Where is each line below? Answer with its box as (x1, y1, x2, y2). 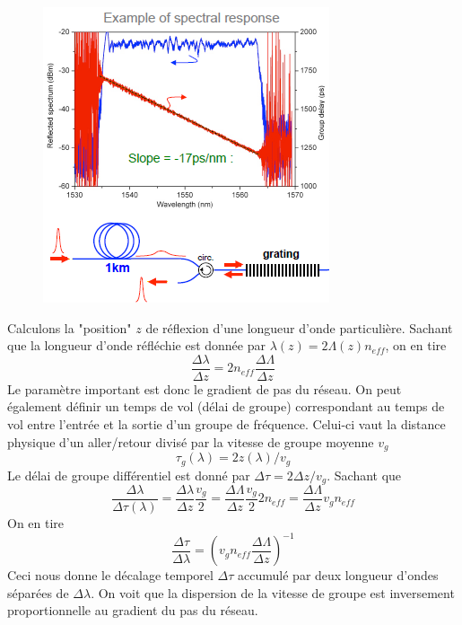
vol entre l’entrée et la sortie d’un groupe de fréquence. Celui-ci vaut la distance (7, 415, 446, 434)
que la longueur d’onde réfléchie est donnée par (7, 336, 266, 355)
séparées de (7, 583, 69, 602)
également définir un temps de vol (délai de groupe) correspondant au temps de (7, 397, 445, 416)
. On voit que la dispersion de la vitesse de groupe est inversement (91, 583, 455, 602)
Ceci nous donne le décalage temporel (7, 566, 214, 585)
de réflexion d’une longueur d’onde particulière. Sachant (145, 318, 453, 337)
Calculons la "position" (7, 318, 132, 337)
